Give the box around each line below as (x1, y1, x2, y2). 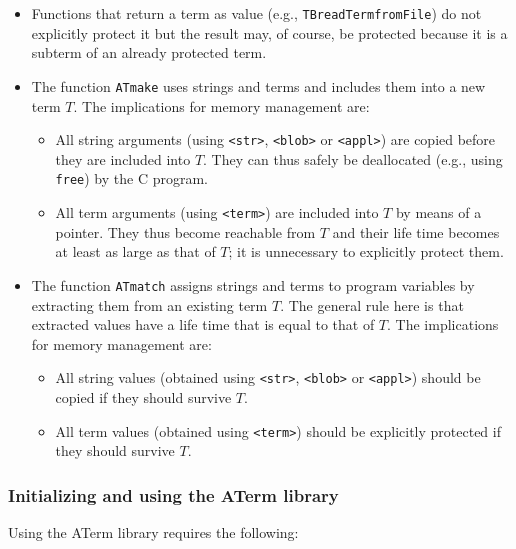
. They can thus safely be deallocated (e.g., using (203, 148, 503, 169)
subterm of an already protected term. (31, 42, 267, 63)
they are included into (55, 148, 191, 169)
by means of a (395, 202, 482, 222)
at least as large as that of (55, 241, 216, 262)
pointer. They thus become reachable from (55, 221, 316, 242)
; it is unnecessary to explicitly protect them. (228, 241, 504, 262)
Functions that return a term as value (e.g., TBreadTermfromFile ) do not (31, 3, 482, 23)
